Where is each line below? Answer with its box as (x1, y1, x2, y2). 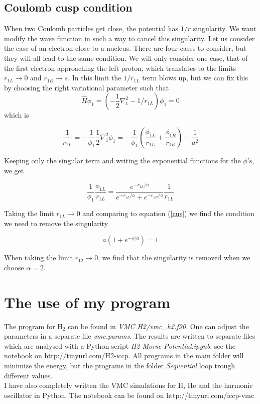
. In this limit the (68, 72, 121, 83)
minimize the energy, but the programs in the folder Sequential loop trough (4, 360, 235, 370)
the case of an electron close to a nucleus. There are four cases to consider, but (4, 43, 246, 53)
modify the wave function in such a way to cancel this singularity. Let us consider (4, 33, 255, 43)
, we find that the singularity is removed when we (98, 252, 250, 263)
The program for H (4, 321, 63, 331)
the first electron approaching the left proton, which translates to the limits (4, 62, 236, 73)
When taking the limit (4, 252, 73, 263)
